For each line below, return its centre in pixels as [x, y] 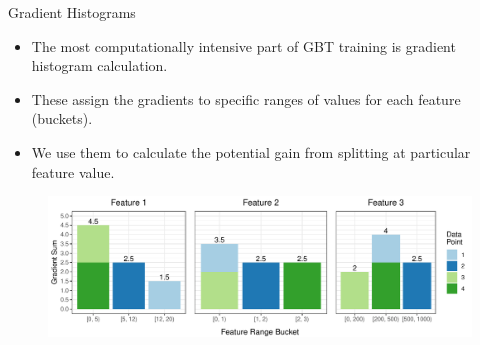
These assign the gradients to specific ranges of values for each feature [246, 98]
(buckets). [62, 118]
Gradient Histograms [72, 12]
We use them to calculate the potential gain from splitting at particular [251, 151]
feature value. [73, 171]
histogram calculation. [99, 65]
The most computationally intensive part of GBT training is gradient [243, 45]
